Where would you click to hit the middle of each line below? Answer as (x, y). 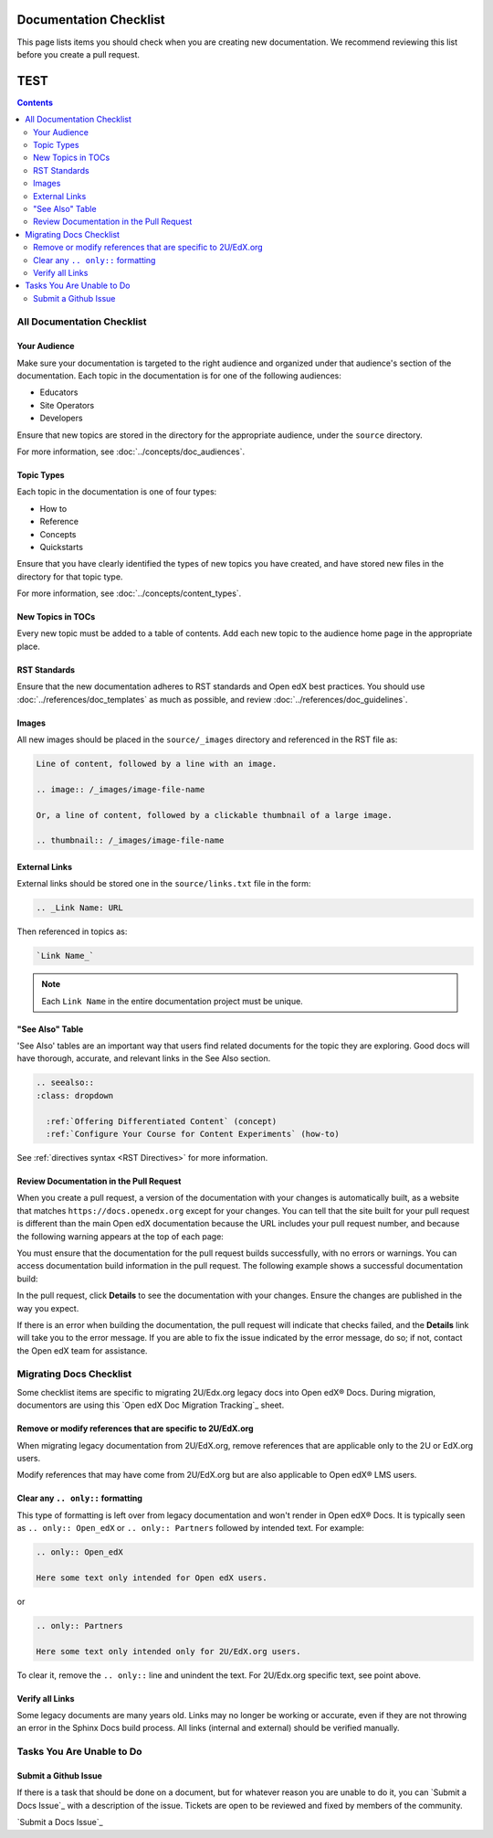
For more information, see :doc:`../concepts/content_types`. (129, 593)
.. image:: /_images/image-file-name (121, 789)
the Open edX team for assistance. (82, 1350)
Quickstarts (62, 547)
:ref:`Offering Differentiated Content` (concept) (162, 1121)
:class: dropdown (75, 1095)
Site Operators (67, 405)
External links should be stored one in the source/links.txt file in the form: (164, 884)
